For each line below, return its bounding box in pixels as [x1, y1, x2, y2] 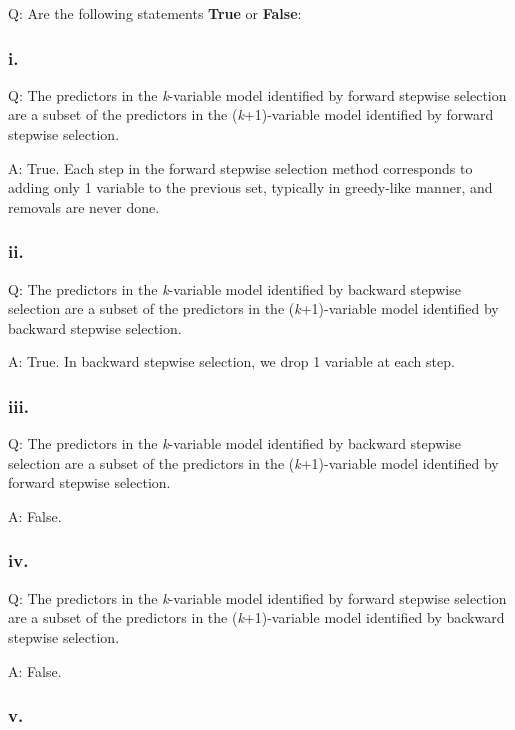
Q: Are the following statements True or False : [8, 3, 302, 23]
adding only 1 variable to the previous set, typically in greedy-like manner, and [8, 177, 493, 198]
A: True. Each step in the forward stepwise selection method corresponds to [8, 157, 473, 178]
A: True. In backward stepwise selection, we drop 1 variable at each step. [8, 351, 455, 372]
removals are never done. [8, 196, 160, 217]
